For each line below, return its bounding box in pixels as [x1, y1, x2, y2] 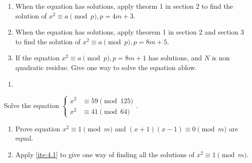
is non [212, 53, 230, 63]
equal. [15, 133, 33, 143]
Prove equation [15, 123, 60, 133]
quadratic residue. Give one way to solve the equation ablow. [15, 62, 197, 72]
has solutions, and [148, 53, 202, 63]
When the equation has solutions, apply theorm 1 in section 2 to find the [15, 1, 233, 11]
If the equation [15, 53, 60, 63]
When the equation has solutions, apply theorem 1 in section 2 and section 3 [15, 27, 244, 37]
